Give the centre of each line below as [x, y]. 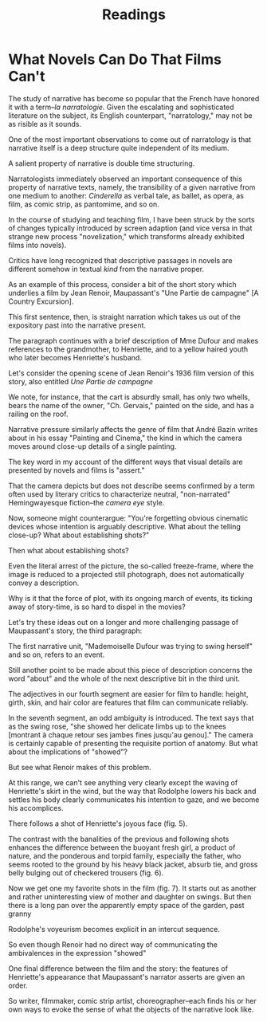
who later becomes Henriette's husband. [75, 357]
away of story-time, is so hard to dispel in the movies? [97, 607]
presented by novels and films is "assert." [77, 470]
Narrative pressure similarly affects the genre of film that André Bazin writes [133, 429]
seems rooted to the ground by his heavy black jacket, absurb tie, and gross [133, 864]
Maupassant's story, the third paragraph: [75, 631]
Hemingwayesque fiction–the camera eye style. [86, 502]
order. [18, 985]
